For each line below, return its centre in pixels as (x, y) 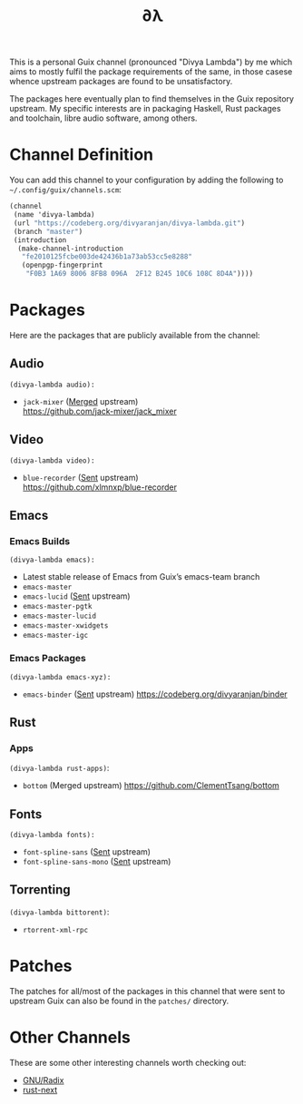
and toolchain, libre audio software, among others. (103, 118)
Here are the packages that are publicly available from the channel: (135, 335)
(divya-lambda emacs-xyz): (60, 677)
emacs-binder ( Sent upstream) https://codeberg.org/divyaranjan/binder (155, 694)
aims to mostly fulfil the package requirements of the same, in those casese (151, 72)
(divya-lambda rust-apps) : (59, 768)
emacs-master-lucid (59, 616)
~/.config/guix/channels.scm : (66, 190)
